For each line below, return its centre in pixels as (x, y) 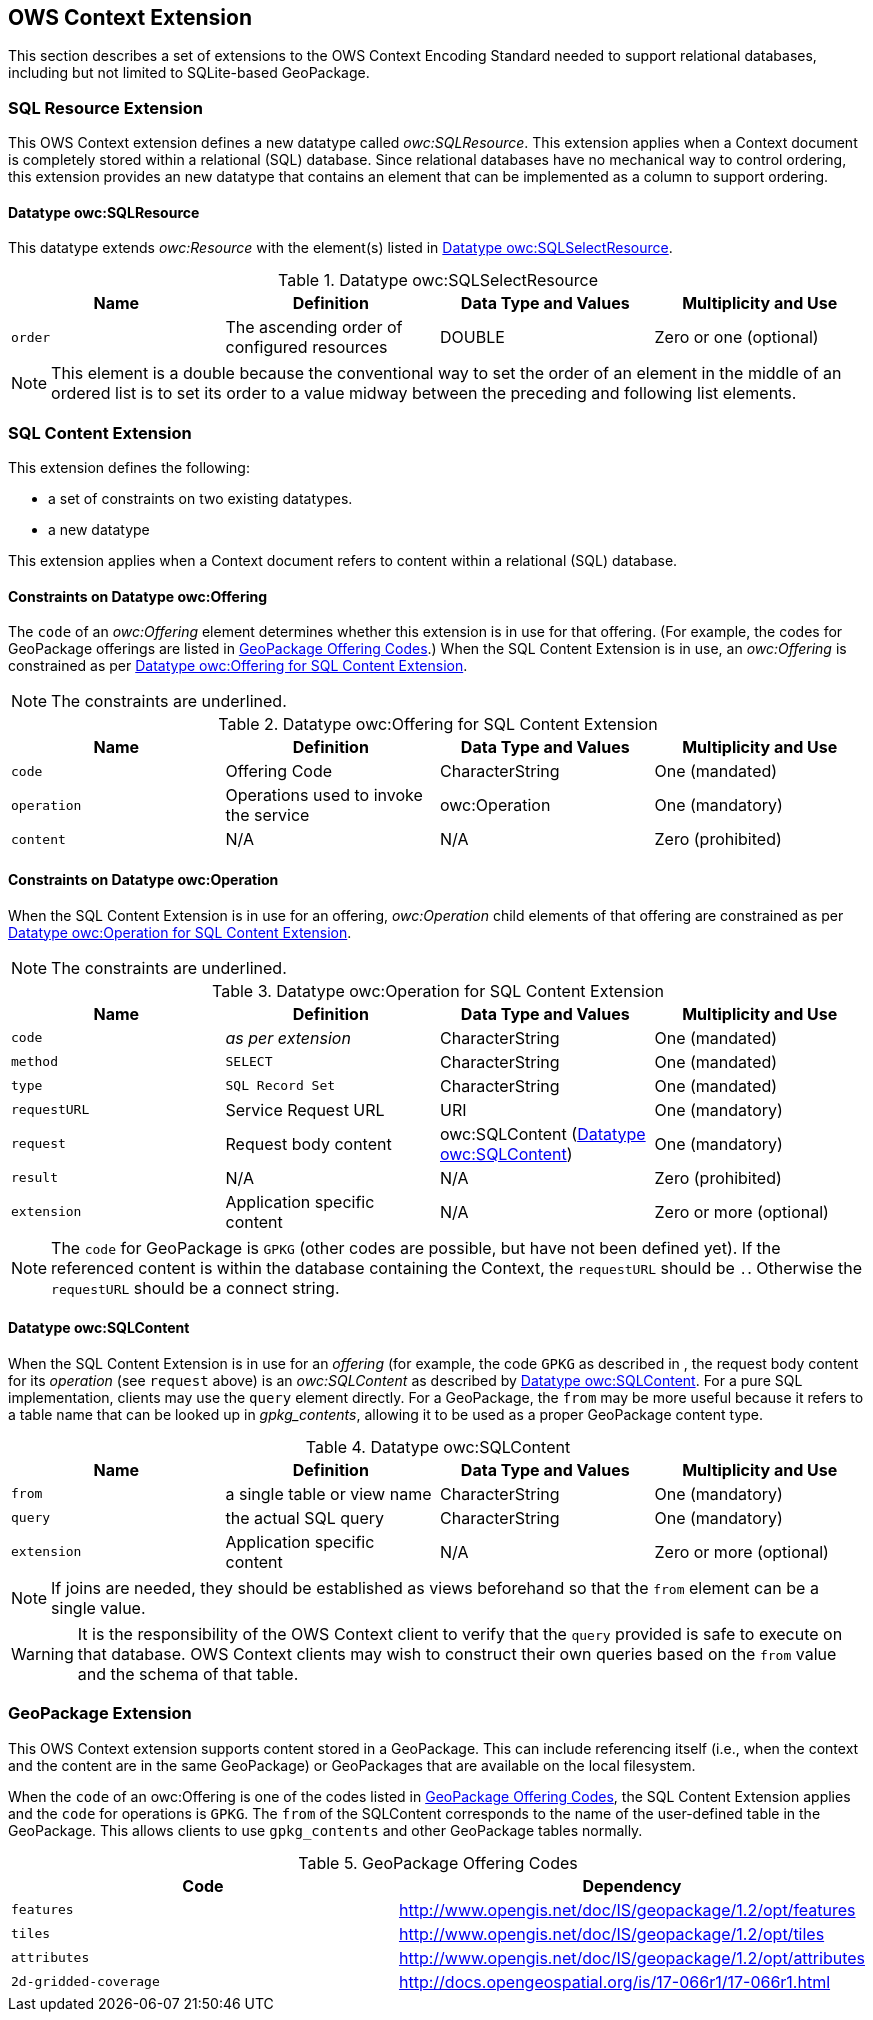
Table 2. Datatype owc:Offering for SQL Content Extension (438, 724)
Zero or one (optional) (736, 337)
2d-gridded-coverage (85, 1982)
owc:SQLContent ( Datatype (543, 1133)
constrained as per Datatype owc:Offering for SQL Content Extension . (238, 666)
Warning (42, 1653)
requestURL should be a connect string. (195, 1287)
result (34, 1178)
